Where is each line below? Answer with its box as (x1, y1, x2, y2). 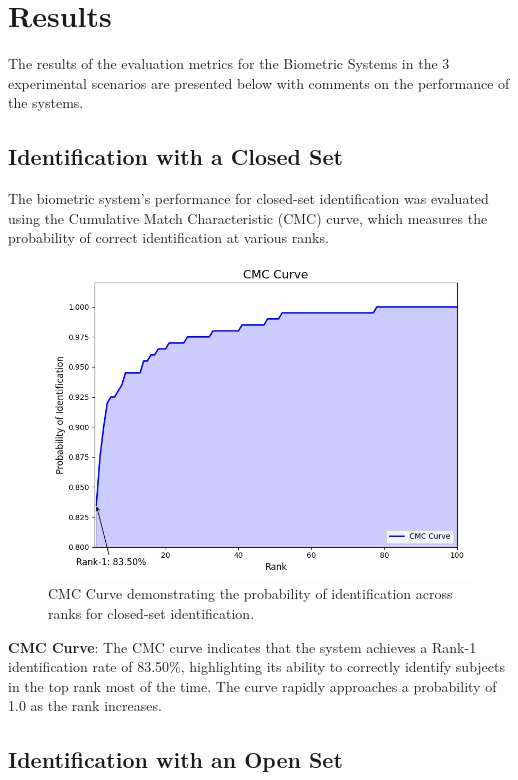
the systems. (8, 92, 84, 113)
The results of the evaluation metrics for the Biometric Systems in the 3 (8, 53, 450, 74)
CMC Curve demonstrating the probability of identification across (48, 583, 453, 604)
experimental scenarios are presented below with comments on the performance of (8, 72, 510, 93)
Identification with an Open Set (8, 744, 343, 775)
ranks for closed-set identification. (48, 603, 255, 624)
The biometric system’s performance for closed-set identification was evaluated (8, 188, 489, 209)
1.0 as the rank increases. (8, 695, 162, 716)
